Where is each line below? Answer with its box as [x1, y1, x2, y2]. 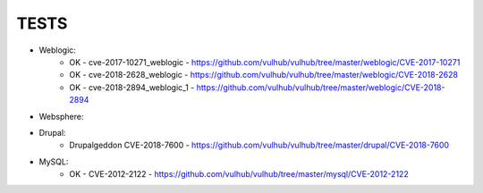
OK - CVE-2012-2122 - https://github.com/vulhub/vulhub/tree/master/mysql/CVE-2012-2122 [69, 169, 409, 180]
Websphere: [38, 111, 84, 122]
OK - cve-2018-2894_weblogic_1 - [69, 81, 195, 93]
